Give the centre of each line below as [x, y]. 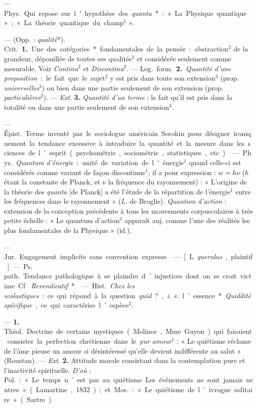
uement [15, 143]
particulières [22, 97]
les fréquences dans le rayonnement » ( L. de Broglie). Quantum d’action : [115, 201]
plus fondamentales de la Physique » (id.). [68, 230]
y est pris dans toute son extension [163, 78]
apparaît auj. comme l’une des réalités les [187, 220]
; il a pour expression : [182, 172]
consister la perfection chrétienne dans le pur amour [89, 341]
